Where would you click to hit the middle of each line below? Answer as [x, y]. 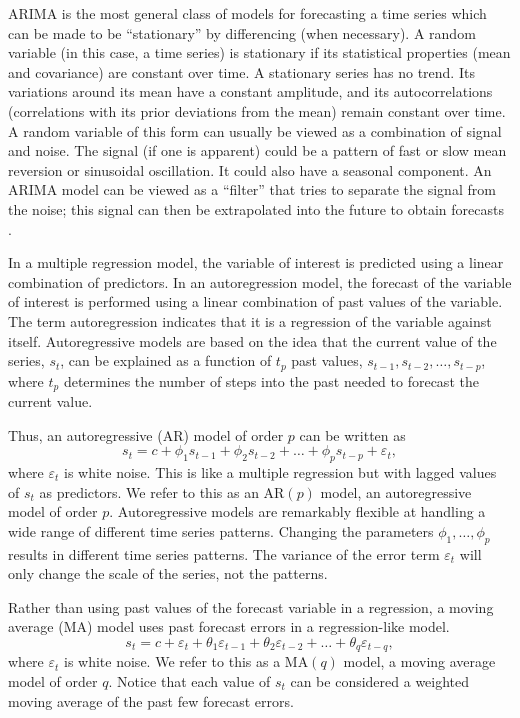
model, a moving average [419, 661]
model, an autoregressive [396, 491]
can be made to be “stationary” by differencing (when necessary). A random [242, 32]
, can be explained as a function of [166, 360]
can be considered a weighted [380, 680]
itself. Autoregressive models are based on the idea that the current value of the [252, 340]
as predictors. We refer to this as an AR [162, 491]
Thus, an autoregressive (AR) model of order [146, 434]
